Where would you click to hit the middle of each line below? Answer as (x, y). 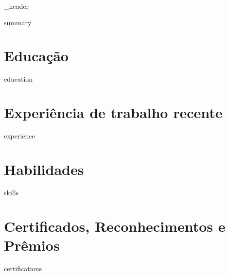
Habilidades (44, 169)
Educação (36, 56)
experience (19, 136)
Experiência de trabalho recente (113, 112)
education (18, 79)
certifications (23, 268)
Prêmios (32, 245)
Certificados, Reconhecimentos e (115, 226)
